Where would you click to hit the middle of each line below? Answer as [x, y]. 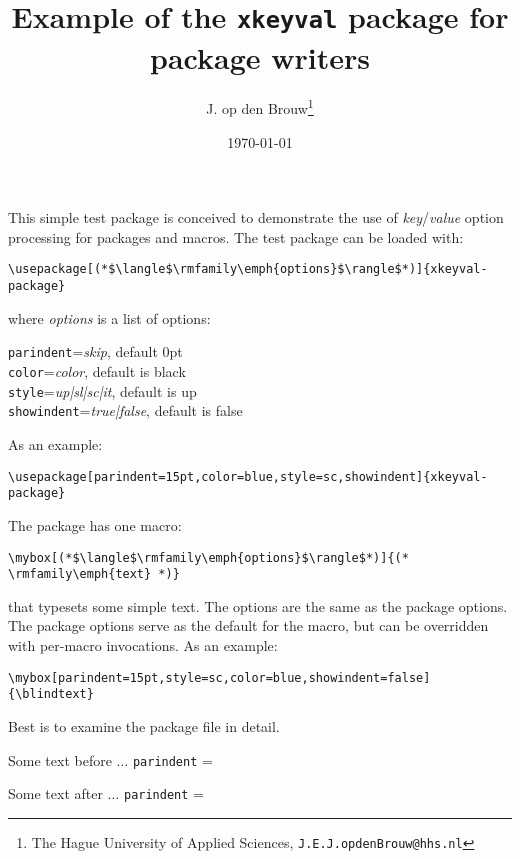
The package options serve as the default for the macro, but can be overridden [248, 625]
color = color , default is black [97, 371]
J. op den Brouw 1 [260, 107]
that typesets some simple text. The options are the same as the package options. [258, 605]
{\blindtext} [51, 694]
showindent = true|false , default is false [125, 410]
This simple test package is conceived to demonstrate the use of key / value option [256, 217]
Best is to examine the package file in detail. [144, 725]
